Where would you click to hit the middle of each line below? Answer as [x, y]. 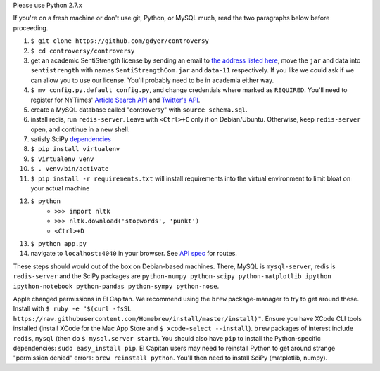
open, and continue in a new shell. [80, 129]
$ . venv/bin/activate [70, 169]
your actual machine [60, 188]
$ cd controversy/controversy [83, 51]
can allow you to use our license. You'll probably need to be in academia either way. [152, 80]
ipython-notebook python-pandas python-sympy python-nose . [116, 286]
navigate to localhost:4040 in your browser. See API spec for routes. [134, 254]
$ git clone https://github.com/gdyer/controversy [120, 41]
